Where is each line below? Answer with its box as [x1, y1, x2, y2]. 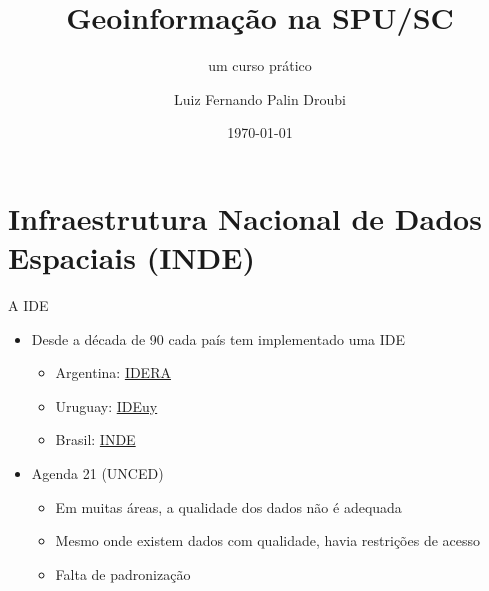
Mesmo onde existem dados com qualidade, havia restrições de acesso [55, 530, 481, 551]
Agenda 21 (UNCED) [31, 463, 164, 483]
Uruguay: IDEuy [55, 395, 158, 416]
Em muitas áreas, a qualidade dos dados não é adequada [55, 496, 402, 517]
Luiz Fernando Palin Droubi [173, 88, 347, 109]
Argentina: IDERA [55, 362, 171, 383]
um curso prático [208, 55, 312, 76]
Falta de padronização [55, 563, 191, 584]
